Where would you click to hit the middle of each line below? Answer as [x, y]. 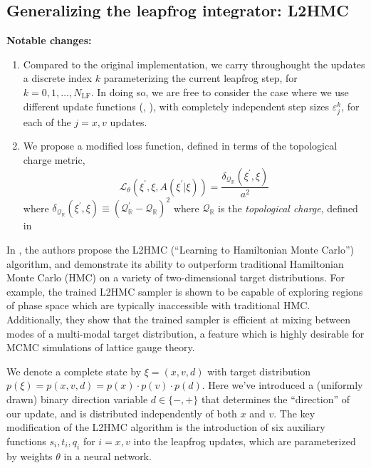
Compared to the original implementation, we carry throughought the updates [194, 64]
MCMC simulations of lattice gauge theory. [101, 347]
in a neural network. [108, 456]
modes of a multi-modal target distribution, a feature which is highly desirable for [185, 333]
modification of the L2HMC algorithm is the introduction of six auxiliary [166, 427]
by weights [30, 456]
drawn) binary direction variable [77, 399]
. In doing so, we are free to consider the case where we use [220, 92]
